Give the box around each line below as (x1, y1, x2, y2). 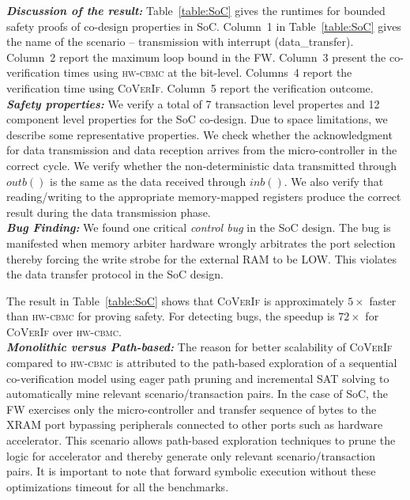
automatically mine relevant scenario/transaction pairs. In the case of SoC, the (6, 385, 389, 402)
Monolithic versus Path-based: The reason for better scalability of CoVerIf (6, 339, 393, 355)
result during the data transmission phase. (6, 203, 211, 220)
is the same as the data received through (50, 172, 246, 189)
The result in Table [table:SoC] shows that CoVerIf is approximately (6, 292, 344, 309)
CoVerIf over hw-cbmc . (6, 323, 122, 339)
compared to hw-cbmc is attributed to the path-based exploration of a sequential (6, 354, 397, 371)
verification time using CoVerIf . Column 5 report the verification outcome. (6, 79, 374, 96)
